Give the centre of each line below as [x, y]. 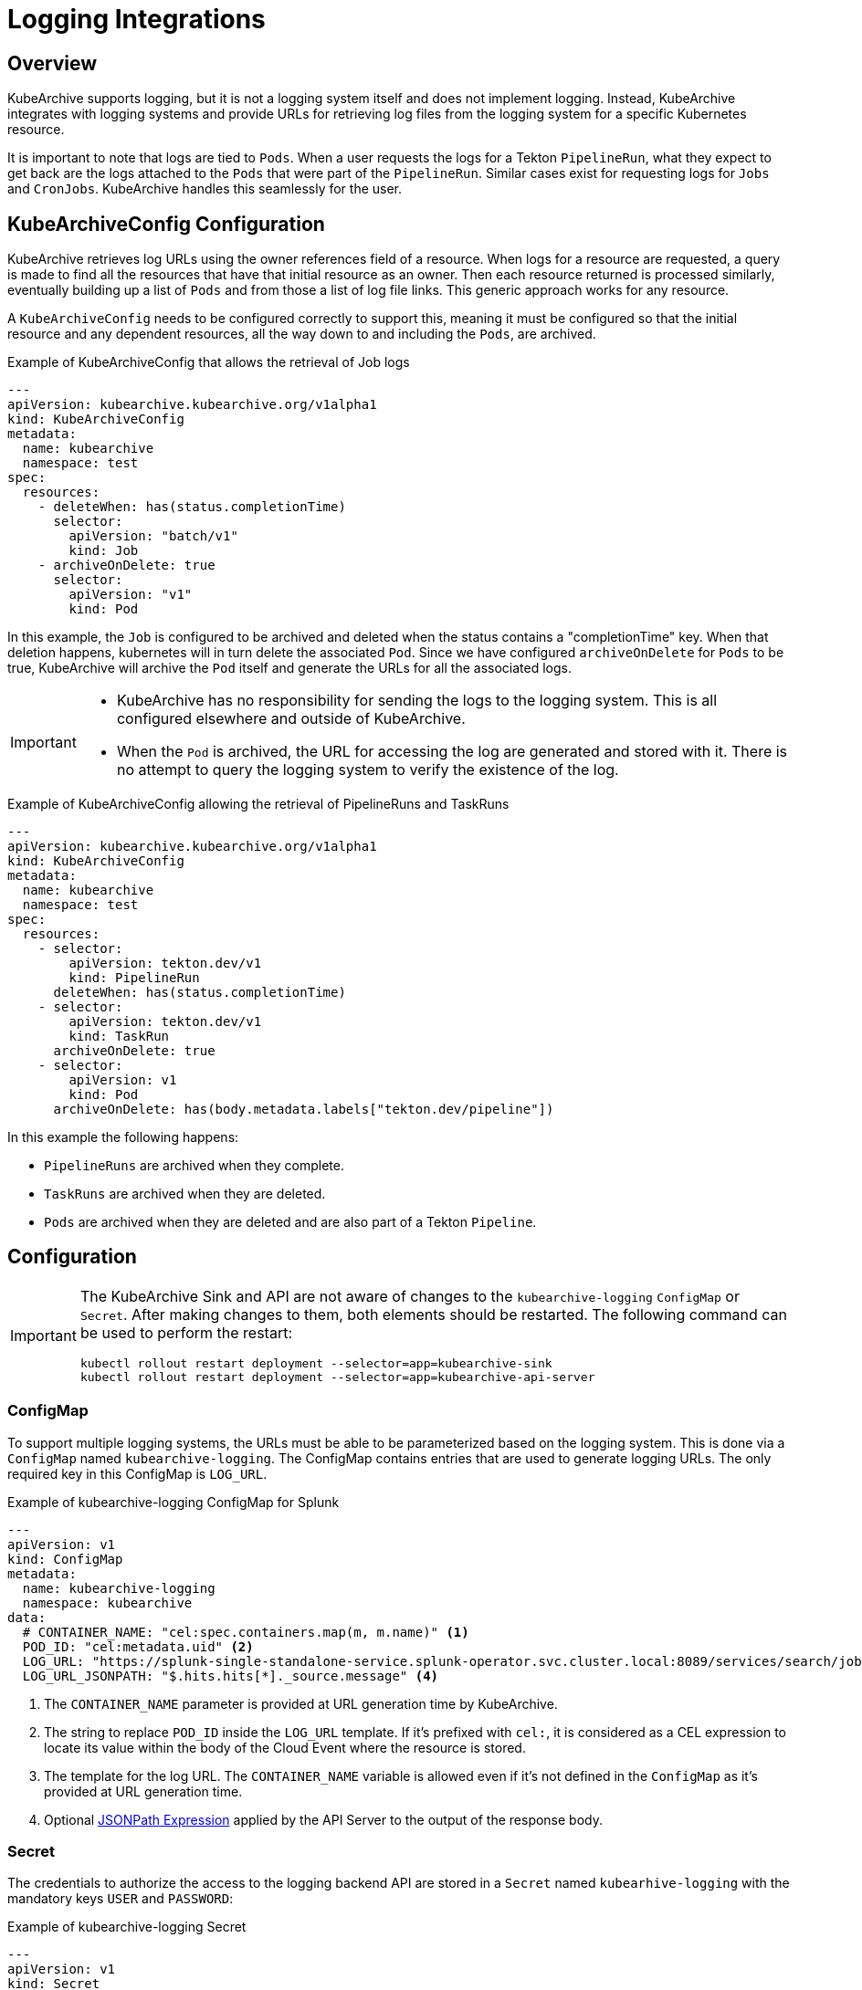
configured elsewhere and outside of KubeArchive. [291, 719]
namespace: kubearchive [107, 1602]
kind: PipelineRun [134, 978]
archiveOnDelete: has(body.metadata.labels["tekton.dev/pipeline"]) [304, 1110]
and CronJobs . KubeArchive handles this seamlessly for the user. [205, 189]
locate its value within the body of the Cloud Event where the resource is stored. [285, 1747]
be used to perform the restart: [186, 1332]
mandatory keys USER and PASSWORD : [121, 1899]
